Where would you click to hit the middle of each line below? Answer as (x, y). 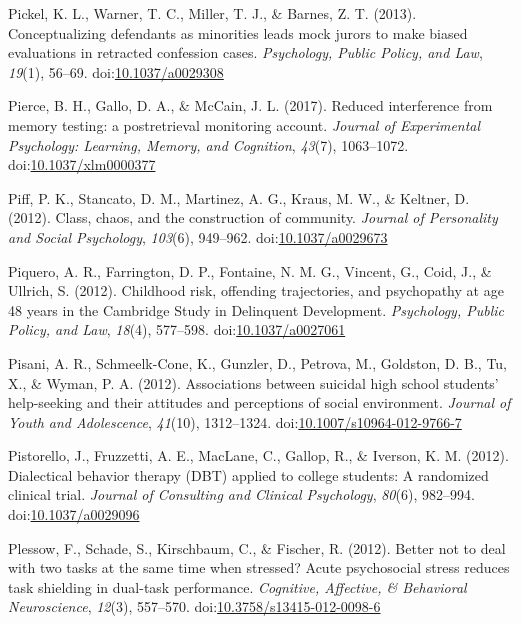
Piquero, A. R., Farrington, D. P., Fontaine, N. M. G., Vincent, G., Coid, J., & (250, 270)
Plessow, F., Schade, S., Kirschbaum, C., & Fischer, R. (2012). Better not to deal (257, 547)
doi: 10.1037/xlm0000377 (82, 164)
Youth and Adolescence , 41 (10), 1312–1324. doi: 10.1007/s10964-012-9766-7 (235, 421)
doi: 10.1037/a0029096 (74, 514)
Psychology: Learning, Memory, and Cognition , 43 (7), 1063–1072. (208, 144)
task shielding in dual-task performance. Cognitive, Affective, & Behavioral (237, 586)
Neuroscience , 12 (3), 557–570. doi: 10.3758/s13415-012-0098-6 (194, 606)
